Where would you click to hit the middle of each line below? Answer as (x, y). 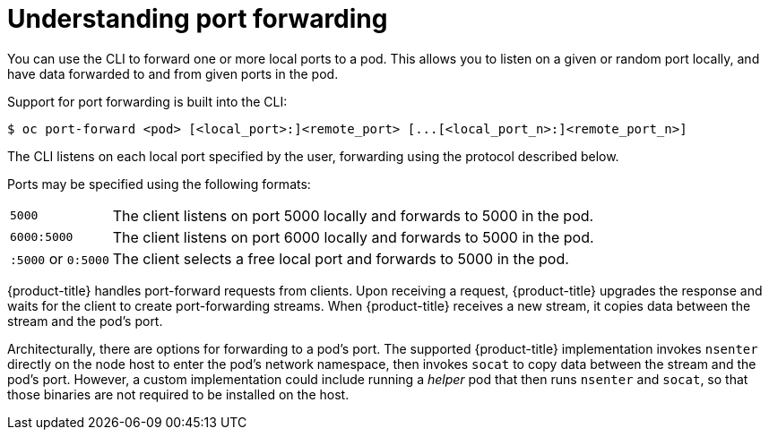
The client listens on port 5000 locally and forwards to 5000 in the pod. (353, 215)
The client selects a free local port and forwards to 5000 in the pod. (341, 258)
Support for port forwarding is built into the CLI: (147, 101)
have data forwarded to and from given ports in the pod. (173, 73)
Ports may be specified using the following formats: (159, 184)
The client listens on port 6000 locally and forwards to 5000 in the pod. (353, 237)
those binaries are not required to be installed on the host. (178, 394)
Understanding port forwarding (198, 19)
